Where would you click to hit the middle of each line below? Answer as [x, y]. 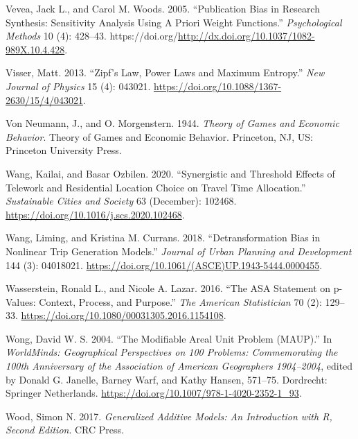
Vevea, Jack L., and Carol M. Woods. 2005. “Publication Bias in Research [163, 8]
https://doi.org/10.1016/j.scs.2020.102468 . [95, 214]
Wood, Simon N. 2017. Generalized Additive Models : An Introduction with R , [169, 416]
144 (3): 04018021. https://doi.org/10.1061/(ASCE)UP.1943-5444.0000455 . [164, 265]
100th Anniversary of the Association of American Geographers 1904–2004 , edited [179, 366]
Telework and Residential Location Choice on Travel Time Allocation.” [156, 187]
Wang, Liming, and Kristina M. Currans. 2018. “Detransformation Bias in [163, 238]
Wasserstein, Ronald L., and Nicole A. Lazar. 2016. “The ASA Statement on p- [174, 288]
